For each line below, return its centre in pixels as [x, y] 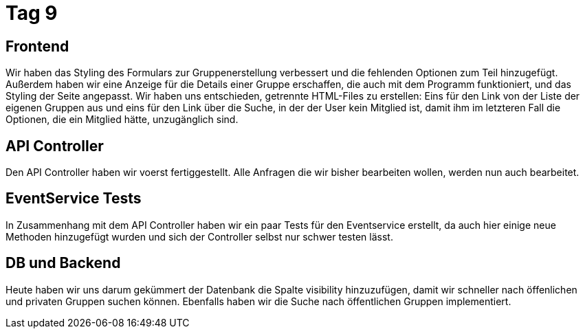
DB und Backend [63, 263]
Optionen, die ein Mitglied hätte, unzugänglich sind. [122, 120]
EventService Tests [74, 199]
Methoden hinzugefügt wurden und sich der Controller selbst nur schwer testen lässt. [199, 236]
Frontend [37, 46]
